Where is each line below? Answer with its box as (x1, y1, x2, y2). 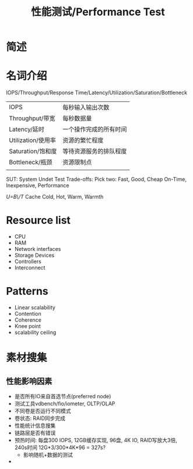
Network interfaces (14, 246, 61, 253)
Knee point (14, 323, 41, 329)
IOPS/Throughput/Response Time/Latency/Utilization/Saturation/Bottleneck (6, 89, 188, 96)
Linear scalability (14, 304, 55, 311)
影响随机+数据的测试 (23, 451, 73, 458)
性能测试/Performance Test (31, 5, 165, 19)
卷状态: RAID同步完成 (14, 415, 66, 422)
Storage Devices (14, 252, 55, 259)
